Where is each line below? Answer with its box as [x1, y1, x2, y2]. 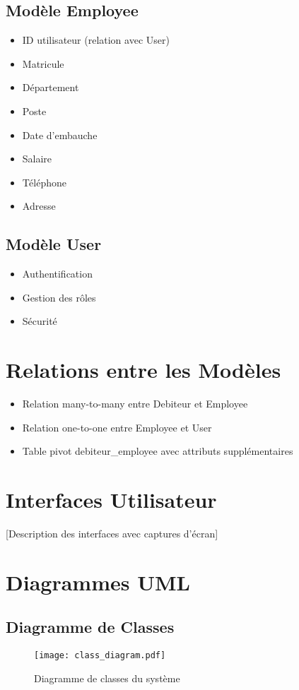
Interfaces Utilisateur [6, 485, 217, 514]
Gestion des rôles [22, 290, 96, 304]
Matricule [22, 56, 64, 71]
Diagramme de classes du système [34, 670, 180, 685]
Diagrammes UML [6, 567, 190, 596]
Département [22, 80, 79, 95]
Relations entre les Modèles [6, 355, 281, 384]
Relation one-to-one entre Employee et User [22, 420, 212, 434]
